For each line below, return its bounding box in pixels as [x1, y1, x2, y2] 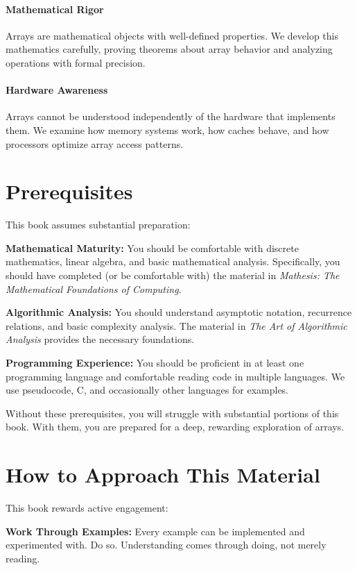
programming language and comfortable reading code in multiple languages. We [6, 369, 345, 383]
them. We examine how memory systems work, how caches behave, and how [6, 122, 329, 137]
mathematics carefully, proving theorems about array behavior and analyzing [6, 42, 333, 56]
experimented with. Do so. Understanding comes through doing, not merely [6, 537, 326, 552]
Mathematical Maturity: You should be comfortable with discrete [6, 240, 299, 255]
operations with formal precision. [6, 55, 146, 69]
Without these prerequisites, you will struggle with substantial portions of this [6, 405, 339, 420]
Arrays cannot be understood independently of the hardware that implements [6, 109, 336, 124]
